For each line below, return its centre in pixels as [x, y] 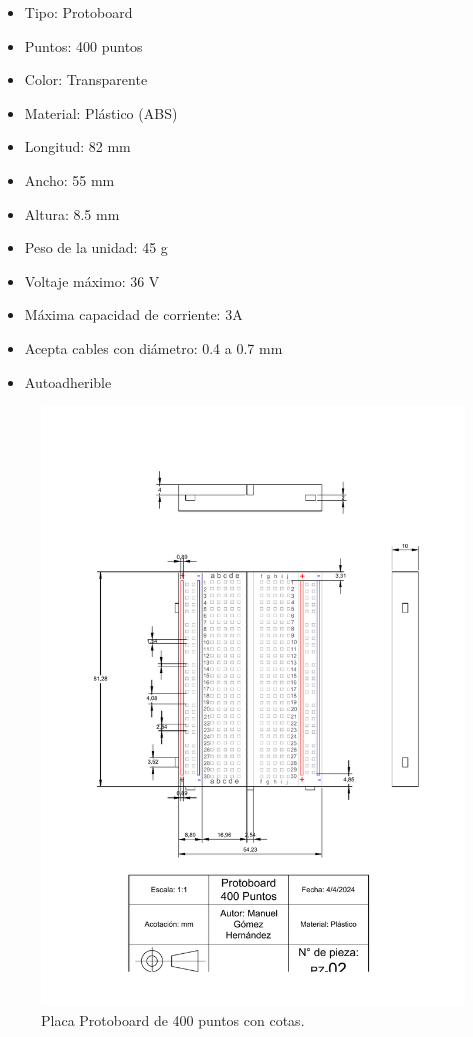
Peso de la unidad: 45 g [96, 247]
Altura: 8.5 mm [72, 213]
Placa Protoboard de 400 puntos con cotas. [173, 1019]
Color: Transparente [86, 79]
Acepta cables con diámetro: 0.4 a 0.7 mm [153, 347]
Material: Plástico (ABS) [101, 112]
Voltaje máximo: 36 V [92, 280]
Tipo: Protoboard [78, 12]
